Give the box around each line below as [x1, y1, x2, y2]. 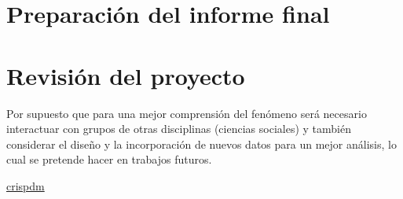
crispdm [6, 177, 45, 193]
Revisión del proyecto [6, 59, 245, 91]
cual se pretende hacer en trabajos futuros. [6, 151, 212, 168]
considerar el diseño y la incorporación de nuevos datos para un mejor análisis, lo [6, 135, 397, 152]
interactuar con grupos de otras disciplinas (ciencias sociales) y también [6, 120, 351, 137]
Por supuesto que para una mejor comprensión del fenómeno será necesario [6, 105, 367, 121]
